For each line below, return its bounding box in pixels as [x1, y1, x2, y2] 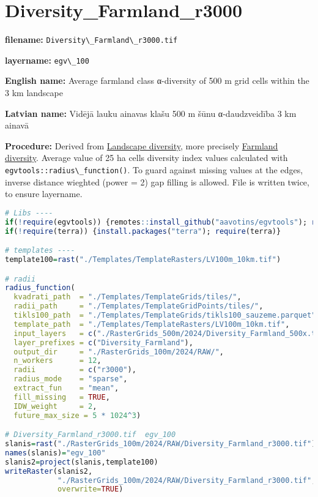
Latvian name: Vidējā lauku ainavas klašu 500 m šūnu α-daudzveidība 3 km [5, 106, 297, 119]
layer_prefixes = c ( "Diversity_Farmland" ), [13, 338, 193, 347]
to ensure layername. [5, 187, 83, 200]
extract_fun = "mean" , [13, 384, 119, 393]
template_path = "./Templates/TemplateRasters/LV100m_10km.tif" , [13, 319, 290, 329]
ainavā [5, 119, 29, 132]
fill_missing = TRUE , [13, 392, 110, 402]
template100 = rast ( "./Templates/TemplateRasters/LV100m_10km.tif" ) [5, 255, 281, 264]
